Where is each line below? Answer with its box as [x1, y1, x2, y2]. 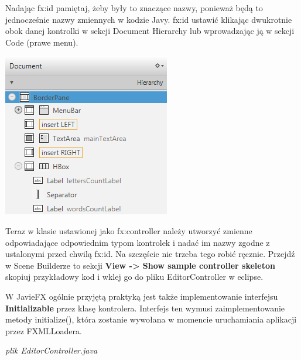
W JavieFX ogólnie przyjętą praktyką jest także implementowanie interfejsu [5, 290, 278, 302]
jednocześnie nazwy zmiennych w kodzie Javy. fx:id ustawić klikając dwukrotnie [5, 13, 292, 25]
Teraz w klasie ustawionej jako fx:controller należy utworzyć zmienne [5, 224, 252, 236]
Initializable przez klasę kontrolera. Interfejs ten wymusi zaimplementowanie [5, 301, 285, 314]
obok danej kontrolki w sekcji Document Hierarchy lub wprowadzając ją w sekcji [5, 25, 295, 37]
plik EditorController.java [5, 344, 98, 356]
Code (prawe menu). [5, 36, 78, 48]
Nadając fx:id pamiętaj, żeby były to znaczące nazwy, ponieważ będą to [5, 2, 263, 13]
